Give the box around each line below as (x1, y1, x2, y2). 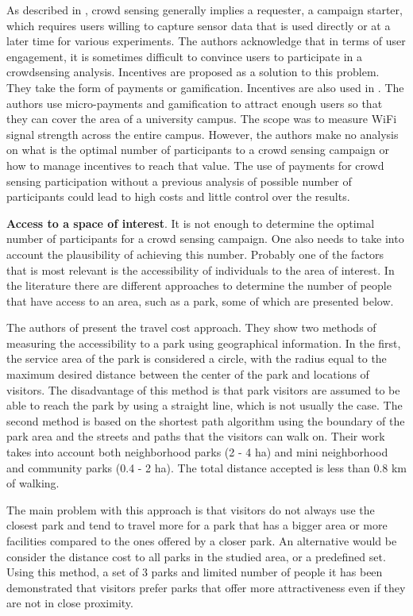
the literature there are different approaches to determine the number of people (6, 277, 392, 294)
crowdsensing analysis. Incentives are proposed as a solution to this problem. (6, 64, 380, 80)
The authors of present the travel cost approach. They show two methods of (6, 319, 376, 336)
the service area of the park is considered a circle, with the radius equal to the (6, 350, 387, 367)
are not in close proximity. (6, 595, 133, 611)
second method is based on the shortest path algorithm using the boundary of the (6, 412, 405, 429)
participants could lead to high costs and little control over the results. (6, 188, 350, 205)
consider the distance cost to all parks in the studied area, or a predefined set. (6, 548, 386, 564)
